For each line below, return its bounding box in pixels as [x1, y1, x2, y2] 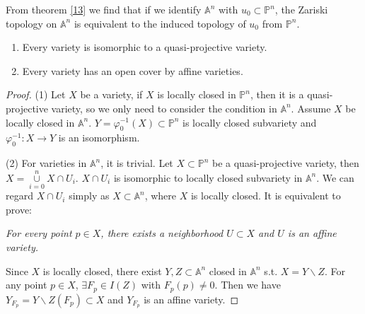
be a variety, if [80, 87, 143, 102]
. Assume [291, 100, 331, 115]
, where [144, 188, 177, 203]
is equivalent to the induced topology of [74, 16, 246, 30]
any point [6, 277, 47, 292]
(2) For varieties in [6, 156, 87, 170]
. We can [316, 170, 354, 185]
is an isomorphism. [58, 130, 140, 145]
